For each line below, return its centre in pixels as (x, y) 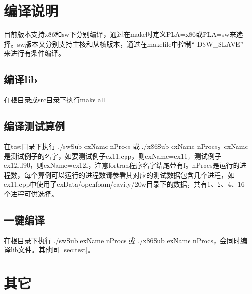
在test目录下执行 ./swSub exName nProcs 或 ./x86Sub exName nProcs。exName (126, 146)
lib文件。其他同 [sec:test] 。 (52, 250)
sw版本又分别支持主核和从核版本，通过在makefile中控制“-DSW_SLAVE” (130, 43)
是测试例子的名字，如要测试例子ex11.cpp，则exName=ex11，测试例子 (113, 155)
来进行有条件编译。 (34, 53)
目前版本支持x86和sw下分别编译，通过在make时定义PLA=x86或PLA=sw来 (120, 34)
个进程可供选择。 (31, 193)
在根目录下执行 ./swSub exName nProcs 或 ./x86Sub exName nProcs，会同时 (122, 240)
